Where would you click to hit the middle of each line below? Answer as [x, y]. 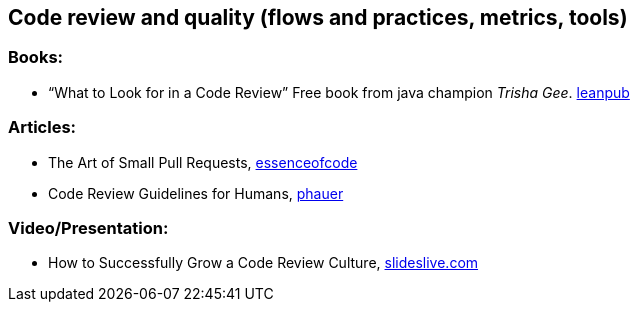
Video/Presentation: [88, 227]
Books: [36, 57]
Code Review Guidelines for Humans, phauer [196, 193]
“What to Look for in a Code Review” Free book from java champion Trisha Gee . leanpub [339, 92]
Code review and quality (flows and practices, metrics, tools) [318, 17]
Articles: [42, 127]
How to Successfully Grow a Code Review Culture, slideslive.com [263, 263]
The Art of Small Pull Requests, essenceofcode [203, 162]
